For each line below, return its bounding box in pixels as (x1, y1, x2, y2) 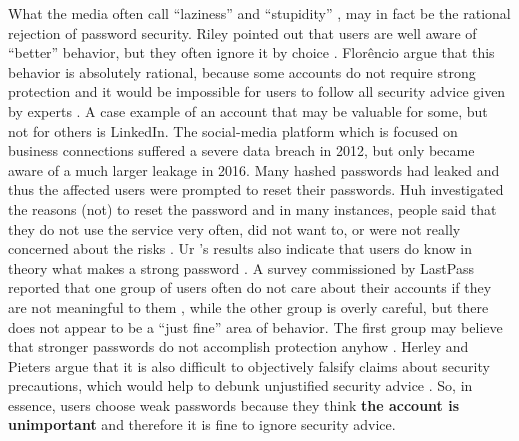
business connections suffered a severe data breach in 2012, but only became (8, 140, 475, 161)
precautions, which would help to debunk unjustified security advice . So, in (8, 375, 473, 396)
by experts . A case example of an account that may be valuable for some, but (8, 100, 488, 121)
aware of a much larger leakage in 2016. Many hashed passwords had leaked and (8, 159, 500, 180)
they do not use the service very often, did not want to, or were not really (8, 218, 461, 239)
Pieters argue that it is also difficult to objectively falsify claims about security (8, 355, 490, 376)
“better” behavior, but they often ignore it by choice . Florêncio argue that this (8, 42, 495, 63)
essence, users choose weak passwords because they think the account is (8, 394, 460, 415)
